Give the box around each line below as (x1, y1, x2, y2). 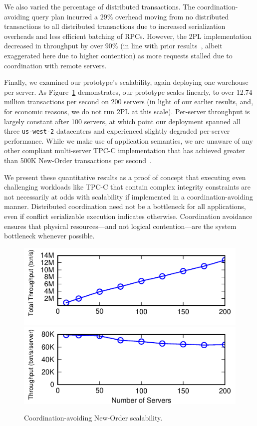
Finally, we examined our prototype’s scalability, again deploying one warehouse (4, 77, 249, 87)
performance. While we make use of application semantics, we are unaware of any (4, 135, 253, 146)
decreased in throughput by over (4, 40, 103, 51)
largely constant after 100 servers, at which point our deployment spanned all (4, 116, 241, 126)
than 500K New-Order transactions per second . (4, 155, 152, 165)
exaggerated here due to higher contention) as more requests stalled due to (4, 50, 233, 60)
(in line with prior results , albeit (120, 40, 223, 51)
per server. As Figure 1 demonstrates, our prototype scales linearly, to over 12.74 (4, 86, 253, 97)
